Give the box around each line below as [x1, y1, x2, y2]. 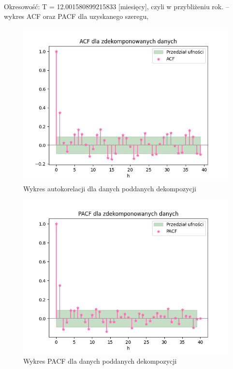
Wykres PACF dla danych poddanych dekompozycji [23, 355, 177, 366]
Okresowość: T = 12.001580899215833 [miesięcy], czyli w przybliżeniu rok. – [4, 1, 229, 11]
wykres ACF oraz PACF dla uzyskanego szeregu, [4, 11, 149, 21]
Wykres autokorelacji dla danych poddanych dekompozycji [23, 183, 196, 193]
